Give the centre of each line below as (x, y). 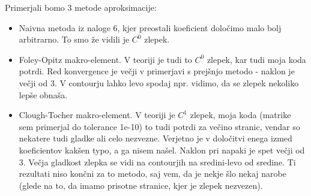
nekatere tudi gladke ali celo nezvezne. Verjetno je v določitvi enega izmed (155, 138)
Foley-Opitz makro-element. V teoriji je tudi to (105, 59)
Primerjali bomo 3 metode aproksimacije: (81, 7)
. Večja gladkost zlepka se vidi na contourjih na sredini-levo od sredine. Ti (159, 162)
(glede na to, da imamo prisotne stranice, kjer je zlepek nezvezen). (141, 185)
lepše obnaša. (43, 94)
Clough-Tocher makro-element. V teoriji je (97, 115)
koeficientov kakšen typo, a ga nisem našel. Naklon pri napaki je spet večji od (162, 150)
